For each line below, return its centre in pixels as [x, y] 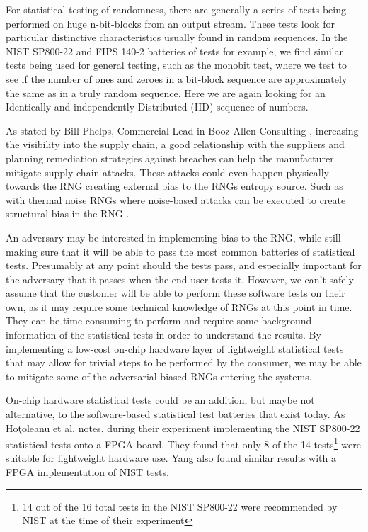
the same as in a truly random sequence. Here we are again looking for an [166, 92]
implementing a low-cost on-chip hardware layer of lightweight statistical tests [175, 348]
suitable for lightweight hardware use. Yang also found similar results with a [171, 458]
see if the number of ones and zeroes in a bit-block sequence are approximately [177, 78]
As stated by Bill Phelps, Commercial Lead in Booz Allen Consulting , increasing [182, 130]
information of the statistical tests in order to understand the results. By [163, 335]
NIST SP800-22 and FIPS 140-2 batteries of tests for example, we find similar [174, 51]
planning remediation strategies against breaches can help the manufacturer [170, 158]
